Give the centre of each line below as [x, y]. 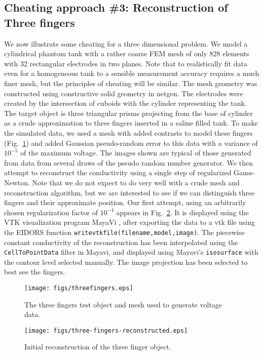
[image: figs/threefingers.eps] [79, 288]
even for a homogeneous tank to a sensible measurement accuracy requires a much [132, 73]
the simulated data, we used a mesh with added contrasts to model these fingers [128, 132]
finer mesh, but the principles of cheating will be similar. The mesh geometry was [131, 83]
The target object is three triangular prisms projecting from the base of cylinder [129, 113]
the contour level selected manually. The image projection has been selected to [126, 262]
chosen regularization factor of [51, 212]
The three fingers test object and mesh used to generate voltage [123, 304]
